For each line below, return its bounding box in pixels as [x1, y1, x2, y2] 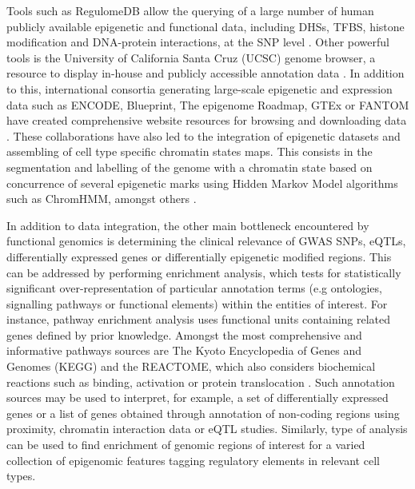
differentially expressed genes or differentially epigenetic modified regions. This [6, 248, 392, 264]
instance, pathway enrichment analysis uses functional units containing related [6, 311, 391, 328]
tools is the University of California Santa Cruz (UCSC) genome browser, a [6, 49, 376, 66]
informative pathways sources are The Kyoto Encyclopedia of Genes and [6, 342, 362, 359]
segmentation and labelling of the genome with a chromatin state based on [6, 158, 373, 175]
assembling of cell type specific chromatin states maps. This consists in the [6, 143, 373, 160]
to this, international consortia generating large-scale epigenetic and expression [6, 80, 393, 97]
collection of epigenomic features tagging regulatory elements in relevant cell [6, 451, 380, 468]
